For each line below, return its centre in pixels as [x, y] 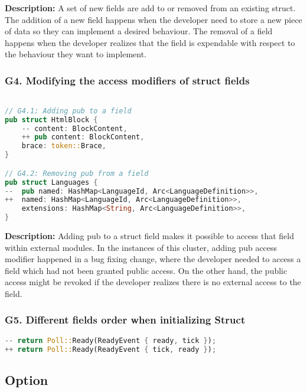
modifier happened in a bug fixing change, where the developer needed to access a [153, 259]
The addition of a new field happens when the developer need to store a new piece [153, 19]
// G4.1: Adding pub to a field [68, 111]
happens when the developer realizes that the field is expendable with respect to [150, 42]
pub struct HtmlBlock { [51, 120]
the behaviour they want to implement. [76, 54]
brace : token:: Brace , [64, 146]
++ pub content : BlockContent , [83, 137]
